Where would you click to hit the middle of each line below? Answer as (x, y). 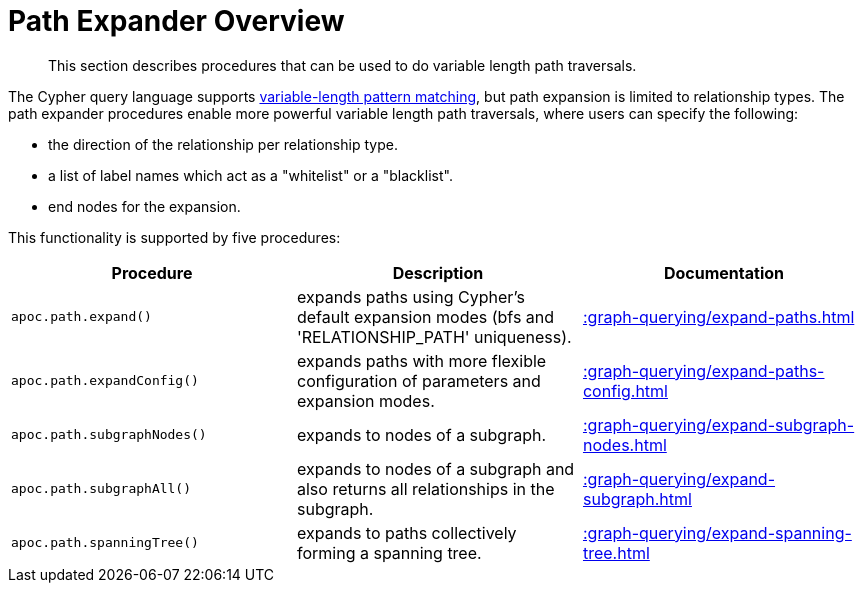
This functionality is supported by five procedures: (174, 237)
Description (438, 272)
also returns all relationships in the (425, 488)
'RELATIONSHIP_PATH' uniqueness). (434, 336)
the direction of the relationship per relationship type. (223, 144)
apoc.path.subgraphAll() (101, 489)
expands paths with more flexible (421, 360)
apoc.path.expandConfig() (105, 381)
